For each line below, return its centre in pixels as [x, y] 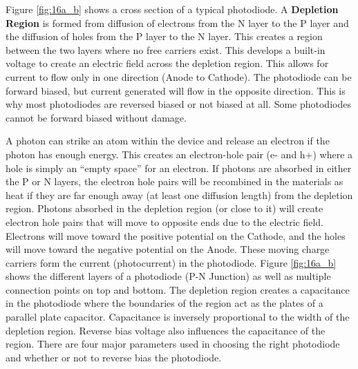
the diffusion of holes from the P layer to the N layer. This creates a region [164, 36]
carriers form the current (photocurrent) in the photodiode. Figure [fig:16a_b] [171, 262]
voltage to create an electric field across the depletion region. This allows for [167, 63]
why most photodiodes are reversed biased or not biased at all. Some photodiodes [178, 104]
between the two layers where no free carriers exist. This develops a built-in [166, 49]
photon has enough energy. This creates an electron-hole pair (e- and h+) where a [179, 154]
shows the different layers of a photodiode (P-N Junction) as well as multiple [168, 276]
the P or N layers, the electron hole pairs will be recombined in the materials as [175, 181]
